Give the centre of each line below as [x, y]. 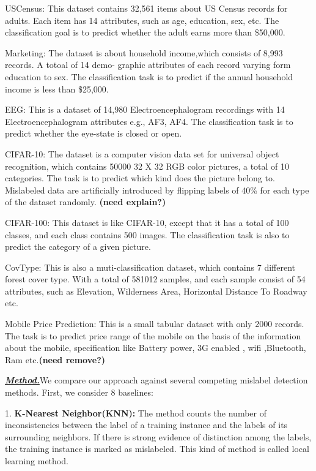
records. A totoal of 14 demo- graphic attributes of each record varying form [148, 65]
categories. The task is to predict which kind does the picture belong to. [140, 178]
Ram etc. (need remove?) [55, 359]
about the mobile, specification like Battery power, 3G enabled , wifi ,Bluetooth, [156, 348]
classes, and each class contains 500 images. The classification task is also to [147, 234]
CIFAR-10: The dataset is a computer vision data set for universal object [142, 153]
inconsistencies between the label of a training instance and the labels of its [146, 425]
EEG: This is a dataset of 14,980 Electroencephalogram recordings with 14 [145, 109]
